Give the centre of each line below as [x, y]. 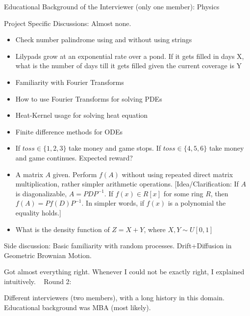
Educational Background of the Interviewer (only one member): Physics [112, 6]
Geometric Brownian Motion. [48, 255]
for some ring [183, 193]
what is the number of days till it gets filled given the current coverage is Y [129, 66]
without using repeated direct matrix [177, 174]
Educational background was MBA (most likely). [77, 307]
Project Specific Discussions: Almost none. [68, 23]
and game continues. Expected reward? [74, 157]
